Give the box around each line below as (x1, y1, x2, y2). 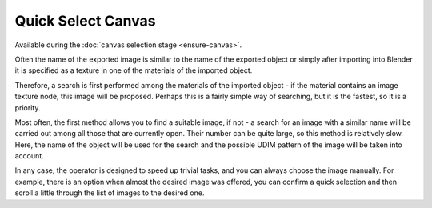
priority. (14, 102, 41, 112)
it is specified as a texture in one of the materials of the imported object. (14, 66, 253, 75)
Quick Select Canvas (14, 12, 156, 30)
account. (14, 151, 44, 161)
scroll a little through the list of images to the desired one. (14, 188, 205, 198)
